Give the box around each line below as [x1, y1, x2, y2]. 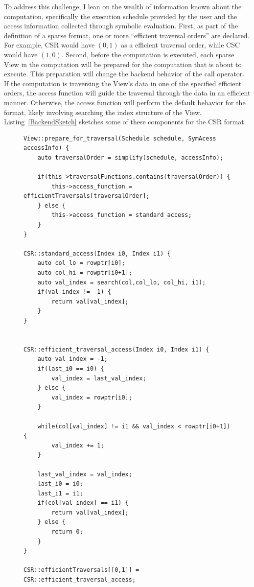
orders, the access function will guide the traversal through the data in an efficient [4, 88, 251, 98]
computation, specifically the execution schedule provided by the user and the [4, 11, 237, 21]
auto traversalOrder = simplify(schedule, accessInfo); [37, 154, 224, 161]
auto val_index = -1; [37, 355, 108, 363]
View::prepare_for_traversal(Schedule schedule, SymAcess [23, 135, 216, 142]
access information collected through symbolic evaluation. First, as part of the [4, 21, 238, 31]
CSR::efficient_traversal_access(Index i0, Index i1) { [23, 346, 209, 353]
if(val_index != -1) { [37, 288, 111, 296]
